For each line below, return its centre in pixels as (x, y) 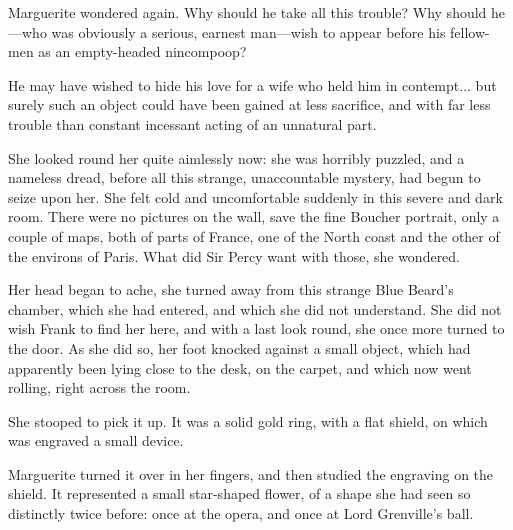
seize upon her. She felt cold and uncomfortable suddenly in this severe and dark (255, 196)
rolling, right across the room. (99, 387)
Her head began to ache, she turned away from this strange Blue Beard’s (231, 289)
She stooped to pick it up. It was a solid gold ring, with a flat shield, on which (248, 420)
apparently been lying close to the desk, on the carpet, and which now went (240, 367)
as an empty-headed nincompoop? (142, 51)
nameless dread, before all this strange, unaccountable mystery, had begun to (244, 177)
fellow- (470, 31)
